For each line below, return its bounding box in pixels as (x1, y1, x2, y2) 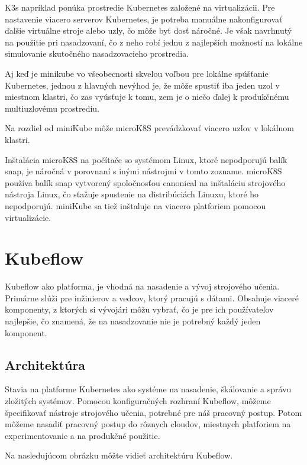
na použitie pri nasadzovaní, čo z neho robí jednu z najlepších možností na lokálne (5, 35, 303, 48)
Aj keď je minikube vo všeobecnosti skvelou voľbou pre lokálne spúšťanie (5, 67, 269, 79)
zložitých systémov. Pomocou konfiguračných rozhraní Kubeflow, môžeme (5, 394, 271, 407)
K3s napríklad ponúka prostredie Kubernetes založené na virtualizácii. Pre (5, 1, 275, 13)
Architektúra (5, 355, 86, 373)
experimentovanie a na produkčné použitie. (5, 429, 160, 441)
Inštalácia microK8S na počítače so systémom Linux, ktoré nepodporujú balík (5, 153, 287, 165)
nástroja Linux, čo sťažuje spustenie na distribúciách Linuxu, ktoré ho (5, 188, 259, 200)
